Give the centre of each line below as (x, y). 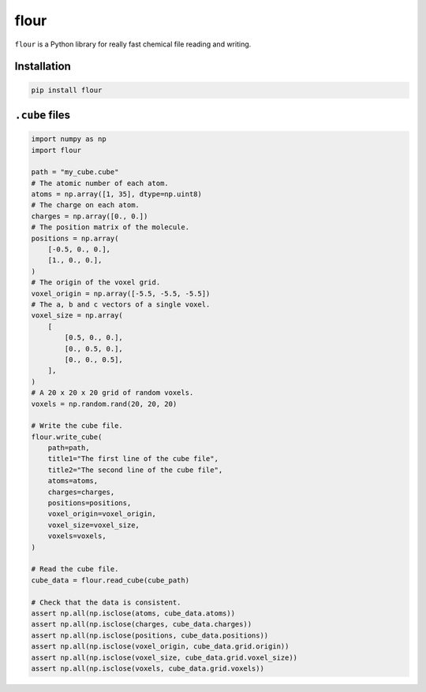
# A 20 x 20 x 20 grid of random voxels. (112, 393)
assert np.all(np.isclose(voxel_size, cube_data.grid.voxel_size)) (164, 657)
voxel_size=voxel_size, (93, 525)
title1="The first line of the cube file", (133, 459)
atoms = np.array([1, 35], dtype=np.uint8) (117, 194)
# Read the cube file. (75, 569)
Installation (43, 67)
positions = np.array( (75, 238)
